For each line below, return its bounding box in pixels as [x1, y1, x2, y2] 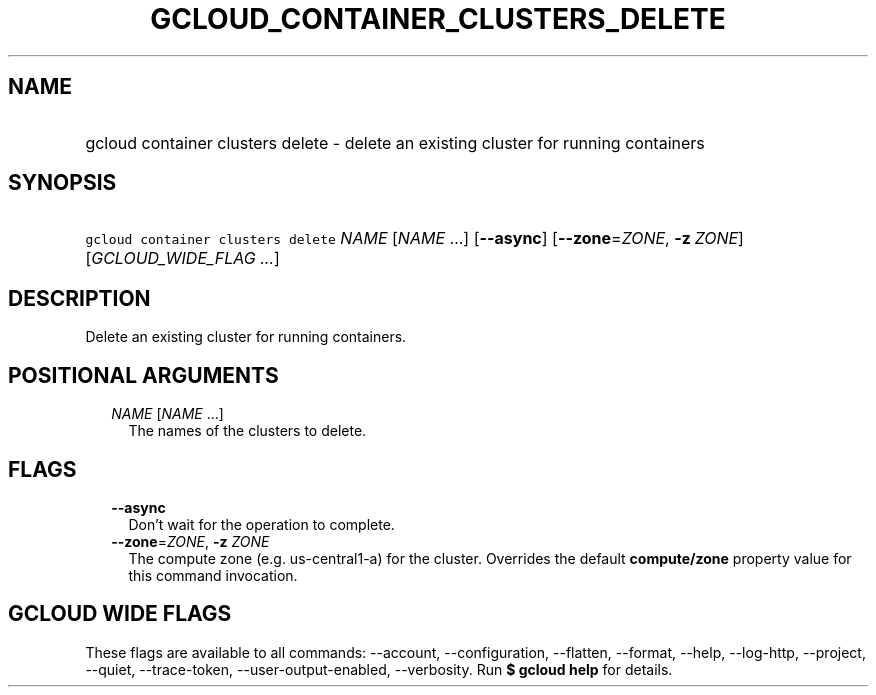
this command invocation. [128, 566, 298, 584]
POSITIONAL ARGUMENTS [8, 362, 279, 388]
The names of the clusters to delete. [128, 422, 367, 440]
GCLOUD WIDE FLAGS [8, 601, 232, 627]
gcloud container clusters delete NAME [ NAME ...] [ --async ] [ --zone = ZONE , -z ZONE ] [85, 228, 744, 249]
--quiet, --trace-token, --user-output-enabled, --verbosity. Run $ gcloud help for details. [85, 660, 673, 678]
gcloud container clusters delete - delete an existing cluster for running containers [85, 132, 705, 153]
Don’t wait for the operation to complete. [128, 515, 395, 533]
